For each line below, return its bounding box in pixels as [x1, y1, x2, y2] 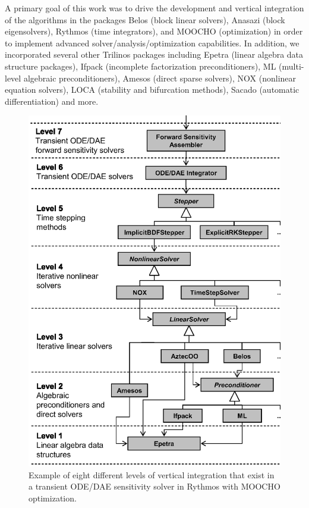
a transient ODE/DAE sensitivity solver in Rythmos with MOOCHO [29, 480, 280, 493]
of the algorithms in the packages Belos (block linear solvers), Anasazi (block [5, 13, 285, 26]
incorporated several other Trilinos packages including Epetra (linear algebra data [5, 48, 304, 61]
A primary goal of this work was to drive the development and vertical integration [5, 2, 304, 14]
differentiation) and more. [5, 95, 99, 107]
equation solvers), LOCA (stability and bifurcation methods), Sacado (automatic [5, 83, 299, 96]
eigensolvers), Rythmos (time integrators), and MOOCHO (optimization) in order [5, 25, 303, 37]
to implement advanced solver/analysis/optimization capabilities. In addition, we [5, 36, 299, 49]
